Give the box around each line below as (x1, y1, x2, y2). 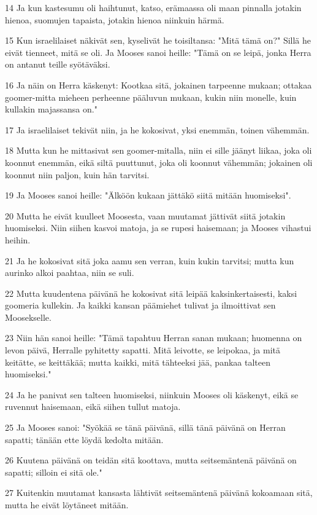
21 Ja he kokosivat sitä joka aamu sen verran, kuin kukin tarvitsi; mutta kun (5, 254, 294, 267)
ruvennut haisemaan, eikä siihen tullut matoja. (5, 400, 181, 413)
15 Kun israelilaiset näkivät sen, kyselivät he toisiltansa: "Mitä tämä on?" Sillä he (5, 34, 311, 47)
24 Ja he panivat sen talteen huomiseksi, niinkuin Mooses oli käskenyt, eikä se (5, 388, 299, 401)
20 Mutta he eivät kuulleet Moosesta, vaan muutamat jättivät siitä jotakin (5, 209, 286, 222)
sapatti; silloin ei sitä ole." (5, 465, 102, 478)
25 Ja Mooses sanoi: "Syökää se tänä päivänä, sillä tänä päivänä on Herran (5, 421, 286, 434)
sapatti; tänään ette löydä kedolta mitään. (5, 433, 164, 446)
